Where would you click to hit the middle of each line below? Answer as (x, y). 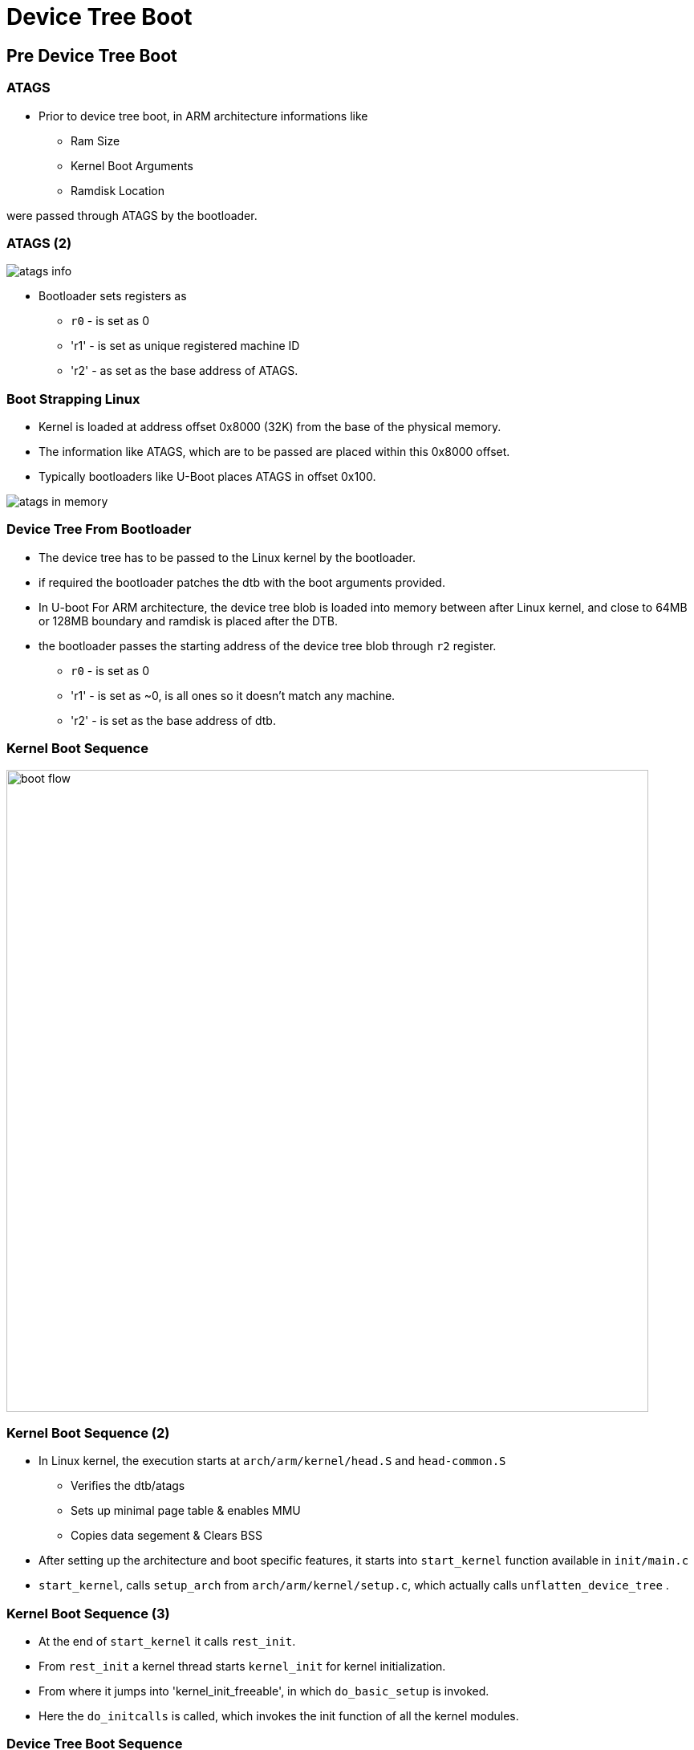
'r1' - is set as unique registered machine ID (185, 346)
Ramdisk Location (118, 190)
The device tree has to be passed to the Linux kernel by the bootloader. (227, 557)
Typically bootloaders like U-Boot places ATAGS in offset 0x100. (207, 477)
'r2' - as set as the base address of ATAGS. (185, 371)
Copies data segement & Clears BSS (166, 1536)
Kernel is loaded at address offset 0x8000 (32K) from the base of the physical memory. (270, 427)
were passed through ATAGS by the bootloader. (132, 215)
